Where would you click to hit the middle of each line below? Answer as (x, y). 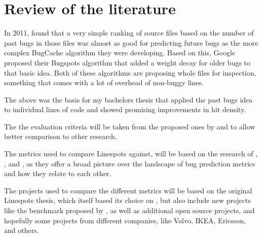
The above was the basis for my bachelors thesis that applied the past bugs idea (128, 99)
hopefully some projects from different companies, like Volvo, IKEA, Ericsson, (125, 220)
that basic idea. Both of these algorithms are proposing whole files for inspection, (130, 72)
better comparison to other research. (61, 136)
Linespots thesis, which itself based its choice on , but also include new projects (128, 200)
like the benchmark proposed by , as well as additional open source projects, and (129, 210)
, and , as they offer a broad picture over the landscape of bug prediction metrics (130, 163)
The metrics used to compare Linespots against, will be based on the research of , (131, 154)
